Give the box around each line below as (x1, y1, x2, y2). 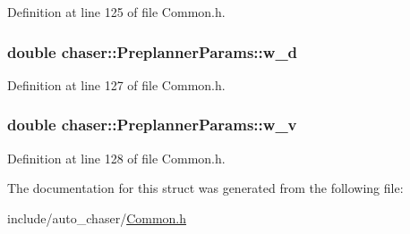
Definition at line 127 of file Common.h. (7, 75, 226, 94)
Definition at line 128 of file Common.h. (7, 148, 226, 167)
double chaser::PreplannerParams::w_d (7, 40, 298, 63)
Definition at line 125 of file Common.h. (7, 3, 226, 21)
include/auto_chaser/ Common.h (7, 208, 187, 227)
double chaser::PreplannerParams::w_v (7, 113, 297, 136)
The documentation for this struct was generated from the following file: (7, 179, 404, 197)
